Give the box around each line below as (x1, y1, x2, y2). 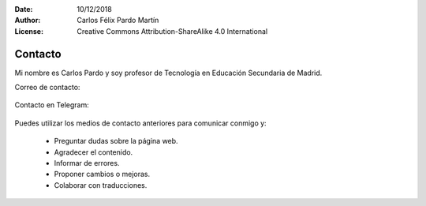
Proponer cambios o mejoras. (54, 170, 151, 179)
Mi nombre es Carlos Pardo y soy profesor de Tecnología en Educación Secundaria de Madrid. (14, 68, 323, 77)
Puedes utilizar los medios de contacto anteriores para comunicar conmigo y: (14, 118, 267, 128)
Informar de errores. (54, 159, 120, 168)
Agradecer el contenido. (54, 147, 133, 157)
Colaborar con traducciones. (54, 180, 148, 189)
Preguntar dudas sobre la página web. (54, 137, 178, 146)
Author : (14, 16, 41, 25)
